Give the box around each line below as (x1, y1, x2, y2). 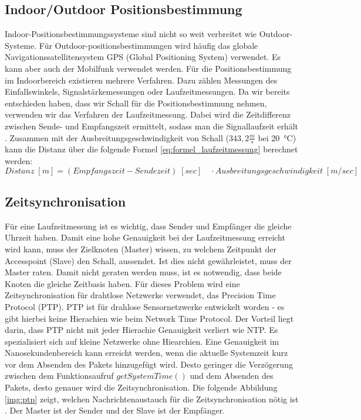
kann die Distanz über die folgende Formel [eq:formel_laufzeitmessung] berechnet (5, 143, 298, 155)
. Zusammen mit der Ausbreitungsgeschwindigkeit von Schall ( (5, 131, 229, 144)
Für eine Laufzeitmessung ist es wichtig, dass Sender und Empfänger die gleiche (5, 219, 292, 232)
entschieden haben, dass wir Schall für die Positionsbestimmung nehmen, (5, 96, 267, 109)
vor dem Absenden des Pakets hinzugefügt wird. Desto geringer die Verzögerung (5, 358, 293, 370)
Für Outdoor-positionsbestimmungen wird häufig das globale (39, 39, 258, 51)
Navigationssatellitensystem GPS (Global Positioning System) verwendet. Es (5, 51, 281, 63)
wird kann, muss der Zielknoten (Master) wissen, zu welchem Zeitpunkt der (5, 242, 276, 255)
